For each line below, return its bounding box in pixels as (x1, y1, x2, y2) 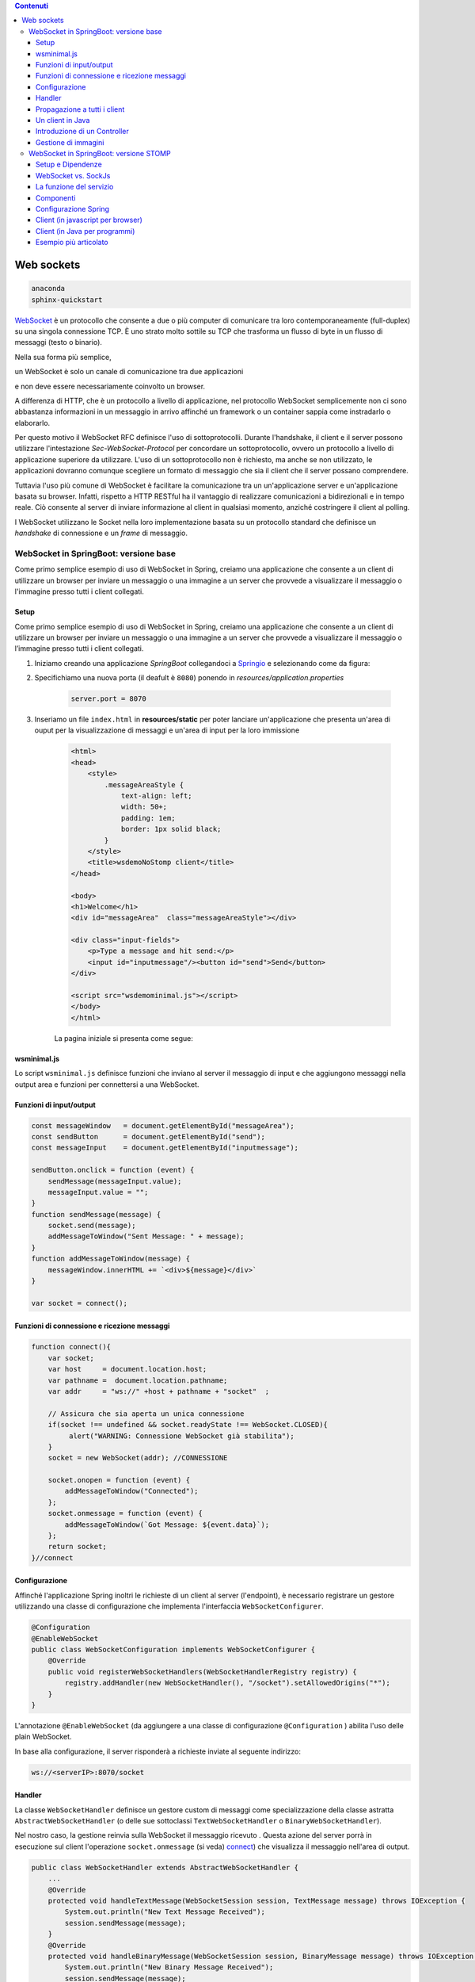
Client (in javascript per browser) (36, 215, 142, 225)
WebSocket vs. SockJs (36, 170, 111, 180)
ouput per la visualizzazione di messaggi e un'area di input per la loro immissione (34, 725, 300, 735)
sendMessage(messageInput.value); (47, 1177, 182, 1185)
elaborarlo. (14, 418, 51, 427)
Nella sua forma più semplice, (14, 352, 112, 362)
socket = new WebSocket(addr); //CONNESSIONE (47, 1453, 228, 1463)
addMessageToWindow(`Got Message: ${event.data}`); (64, 1520, 270, 1529)
